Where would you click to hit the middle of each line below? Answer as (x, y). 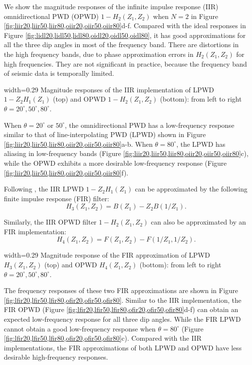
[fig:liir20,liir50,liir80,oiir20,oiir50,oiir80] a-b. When (78, 144)
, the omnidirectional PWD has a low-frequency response (150, 125)
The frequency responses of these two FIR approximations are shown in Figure (121, 290)
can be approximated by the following (191, 189)
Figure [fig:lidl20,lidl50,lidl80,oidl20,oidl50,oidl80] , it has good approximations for (125, 35)
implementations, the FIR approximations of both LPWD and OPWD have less (123, 347)
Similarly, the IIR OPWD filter (50, 222)
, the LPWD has (201, 144)
